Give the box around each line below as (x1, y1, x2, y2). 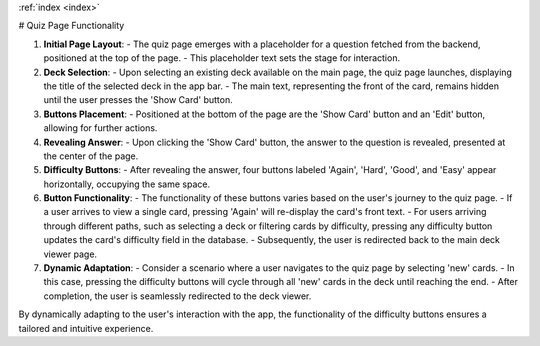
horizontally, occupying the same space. (43, 178, 210, 190)
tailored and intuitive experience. (18, 322, 154, 334)
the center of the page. (43, 150, 139, 162)
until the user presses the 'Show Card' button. (43, 94, 234, 106)
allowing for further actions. (43, 122, 158, 134)
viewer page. (43, 248, 98, 260)
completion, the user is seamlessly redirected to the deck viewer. (43, 290, 312, 302)
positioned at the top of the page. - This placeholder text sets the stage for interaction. (43, 52, 400, 64)
